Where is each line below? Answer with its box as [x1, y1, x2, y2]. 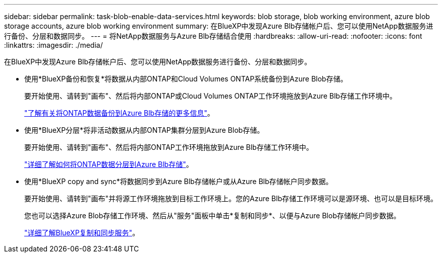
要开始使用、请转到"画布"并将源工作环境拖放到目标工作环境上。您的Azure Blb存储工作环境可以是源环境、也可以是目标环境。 [24, 194, 437, 203]
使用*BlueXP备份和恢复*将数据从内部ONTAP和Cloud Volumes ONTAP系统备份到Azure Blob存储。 [24, 74, 348, 83]
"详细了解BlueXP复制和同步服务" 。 [24, 228, 140, 237]
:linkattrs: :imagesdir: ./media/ [4, 41, 103, 49]
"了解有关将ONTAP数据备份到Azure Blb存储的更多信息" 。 [24, 109, 214, 117]
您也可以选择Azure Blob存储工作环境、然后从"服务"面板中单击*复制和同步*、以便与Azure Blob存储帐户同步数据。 [24, 211, 401, 220]
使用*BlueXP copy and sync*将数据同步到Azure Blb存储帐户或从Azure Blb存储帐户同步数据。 [24, 177, 333, 186]
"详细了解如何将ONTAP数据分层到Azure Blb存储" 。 [24, 160, 193, 168]
